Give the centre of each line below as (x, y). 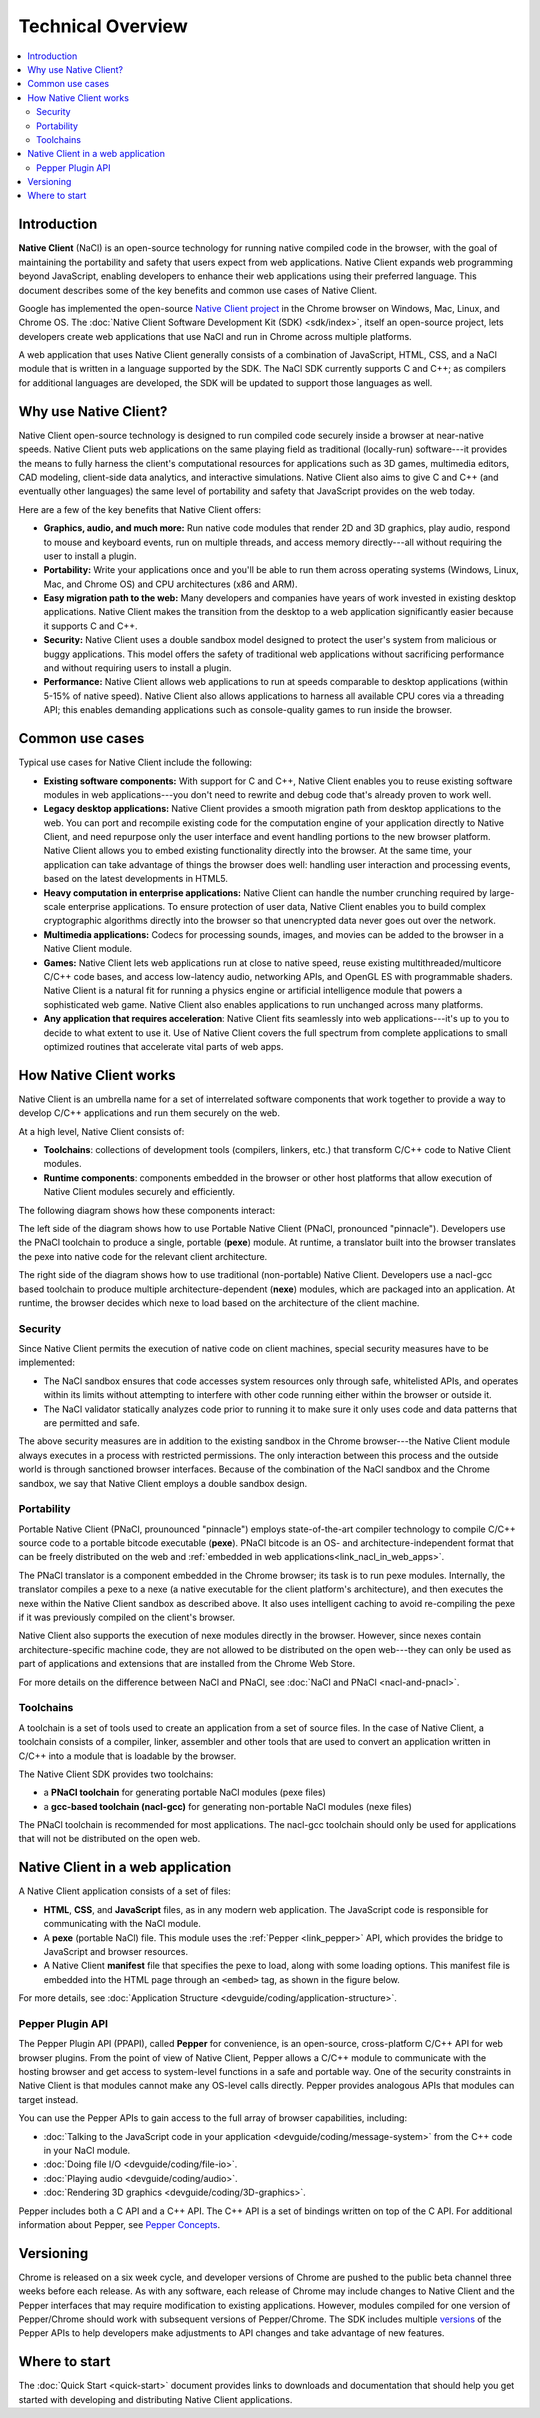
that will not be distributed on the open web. (109, 1839)
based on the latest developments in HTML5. (136, 879)
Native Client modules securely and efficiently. (139, 1192)
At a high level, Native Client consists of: (101, 1131)
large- (502, 892)
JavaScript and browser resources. (116, 1951)
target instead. (48, 2099)
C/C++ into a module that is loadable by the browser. (127, 1756)
